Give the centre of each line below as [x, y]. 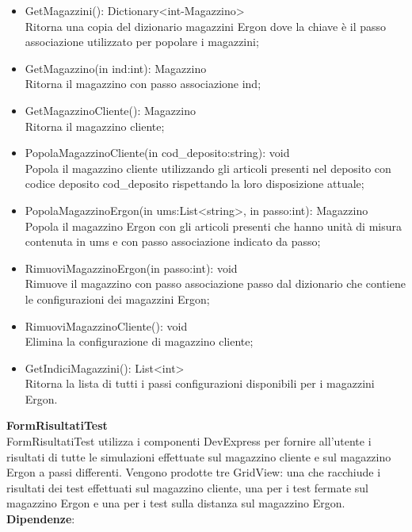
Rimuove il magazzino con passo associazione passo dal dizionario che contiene [215, 283]
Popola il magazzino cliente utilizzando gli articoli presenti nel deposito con [208, 168]
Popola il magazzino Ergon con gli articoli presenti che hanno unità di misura [213, 226]
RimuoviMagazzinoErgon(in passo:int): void [131, 268]
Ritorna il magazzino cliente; [95, 126]
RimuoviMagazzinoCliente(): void [106, 325]
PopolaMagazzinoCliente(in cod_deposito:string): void [157, 153]
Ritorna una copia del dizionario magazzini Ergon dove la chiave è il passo [206, 26]
